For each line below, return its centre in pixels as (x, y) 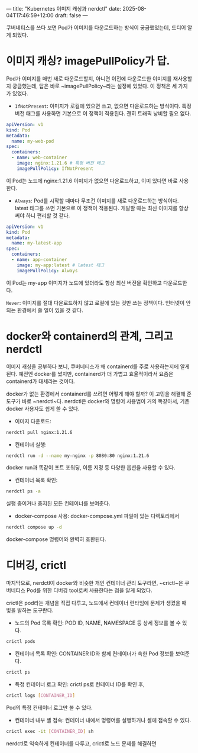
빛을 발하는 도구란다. (30, 610)
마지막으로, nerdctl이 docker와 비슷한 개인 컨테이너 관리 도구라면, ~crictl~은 (95, 583)
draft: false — (71, 15)
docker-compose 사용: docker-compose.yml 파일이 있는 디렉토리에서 (97, 516)
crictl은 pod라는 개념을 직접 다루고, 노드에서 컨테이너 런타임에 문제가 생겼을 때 (97, 603)
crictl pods (21, 642)
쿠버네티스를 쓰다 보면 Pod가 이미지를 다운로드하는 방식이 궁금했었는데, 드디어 (96, 28)
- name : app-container (39, 260)
